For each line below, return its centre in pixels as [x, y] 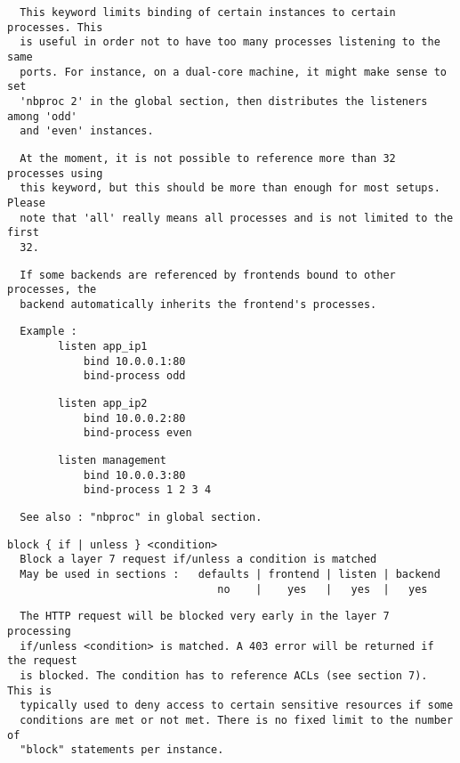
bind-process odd [134, 376]
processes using [55, 173]
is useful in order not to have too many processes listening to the [230, 42]
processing [39, 631]
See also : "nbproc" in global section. [141, 518]
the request [42, 661]
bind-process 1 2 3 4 [147, 490]
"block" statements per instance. [122, 750]
